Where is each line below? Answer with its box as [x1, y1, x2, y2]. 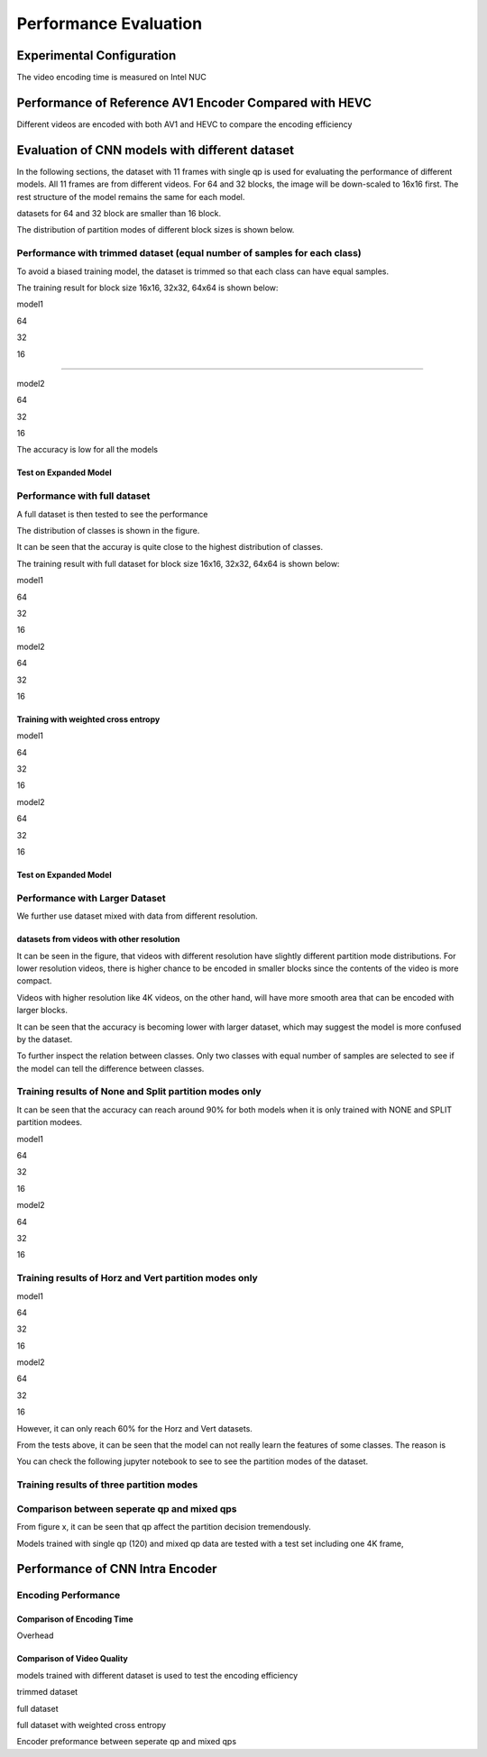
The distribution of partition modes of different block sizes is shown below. [16, 224, 295, 235]
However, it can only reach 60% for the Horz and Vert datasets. [16, 1423, 253, 1433]
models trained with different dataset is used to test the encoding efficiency [16, 1670, 299, 1680]
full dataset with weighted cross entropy [16, 1720, 167, 1731]
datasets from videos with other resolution [16, 934, 180, 945]
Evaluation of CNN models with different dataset [16, 142, 295, 158]
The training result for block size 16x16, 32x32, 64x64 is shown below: [16, 282, 279, 293]
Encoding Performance [16, 1589, 121, 1602]
